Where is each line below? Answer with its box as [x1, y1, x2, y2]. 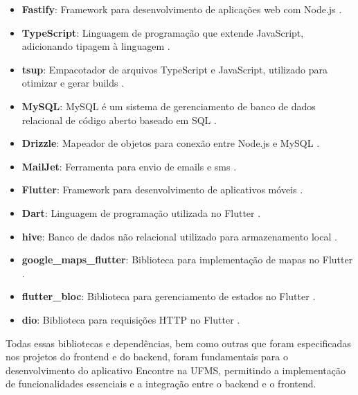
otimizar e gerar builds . [21, 76, 125, 90]
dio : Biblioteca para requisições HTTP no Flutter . [21, 312, 240, 326]
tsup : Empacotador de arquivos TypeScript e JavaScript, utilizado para [21, 62, 328, 76]
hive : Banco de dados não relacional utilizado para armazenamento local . [21, 229, 337, 243]
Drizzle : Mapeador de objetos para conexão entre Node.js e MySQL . [21, 136, 320, 150]
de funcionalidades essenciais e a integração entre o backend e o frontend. [6, 376, 316, 391]
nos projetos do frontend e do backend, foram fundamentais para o [6, 349, 288, 364]
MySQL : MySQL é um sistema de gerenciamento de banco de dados [21, 98, 316, 113]
